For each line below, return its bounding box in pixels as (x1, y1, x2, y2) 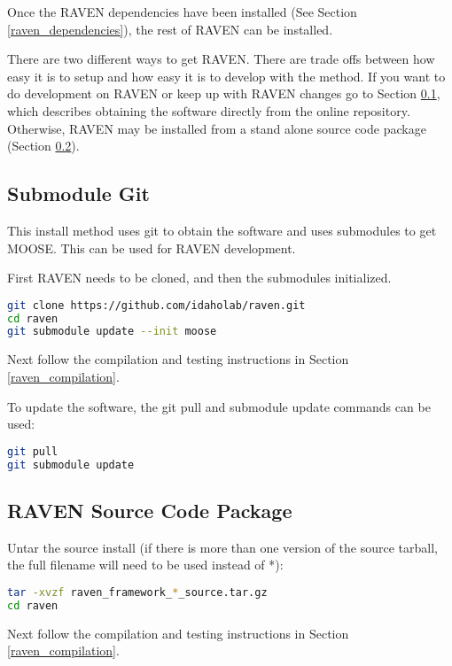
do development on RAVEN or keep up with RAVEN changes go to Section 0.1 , (7, 84, 440, 103)
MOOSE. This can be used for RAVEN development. (7, 238, 296, 257)
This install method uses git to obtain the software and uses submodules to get (7, 221, 437, 239)
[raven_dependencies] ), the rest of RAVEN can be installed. (7, 19, 333, 38)
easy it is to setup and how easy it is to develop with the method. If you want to (7, 66, 446, 85)
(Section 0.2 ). (7, 136, 80, 155)
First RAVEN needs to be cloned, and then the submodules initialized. (7, 268, 392, 287)
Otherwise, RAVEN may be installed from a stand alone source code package (7, 119, 426, 137)
